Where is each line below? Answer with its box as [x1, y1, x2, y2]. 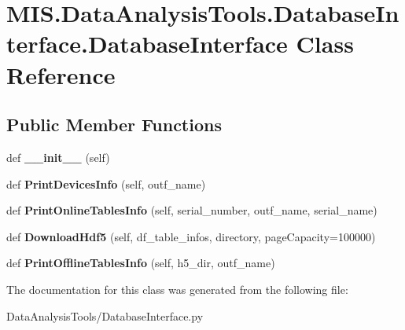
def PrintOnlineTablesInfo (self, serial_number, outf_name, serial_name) [6, 202, 377, 218]
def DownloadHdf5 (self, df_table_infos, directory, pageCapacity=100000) [6, 228, 376, 244]
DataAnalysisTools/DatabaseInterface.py [6, 307, 204, 324]
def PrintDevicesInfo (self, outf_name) [6, 175, 206, 192]
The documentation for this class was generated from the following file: [6, 280, 348, 297]
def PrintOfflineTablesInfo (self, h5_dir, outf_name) [6, 255, 275, 271]
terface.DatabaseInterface [6, 27, 288, 60]
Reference [6, 58, 116, 90]
